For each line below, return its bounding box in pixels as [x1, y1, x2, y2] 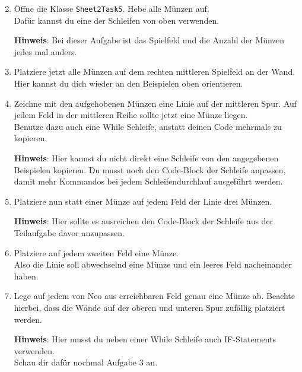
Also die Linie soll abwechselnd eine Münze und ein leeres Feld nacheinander [14, 258, 292, 271]
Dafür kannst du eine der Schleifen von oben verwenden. [14, 14, 220, 26]
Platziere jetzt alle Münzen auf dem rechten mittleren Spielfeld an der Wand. [14, 65, 295, 78]
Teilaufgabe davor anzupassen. [14, 226, 125, 239]
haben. [14, 269, 39, 282]
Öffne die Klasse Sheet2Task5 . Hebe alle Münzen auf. [14, 2, 209, 14]
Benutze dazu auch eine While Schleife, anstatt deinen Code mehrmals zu [14, 120, 282, 132]
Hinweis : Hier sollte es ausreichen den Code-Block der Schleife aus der [14, 215, 274, 227]
